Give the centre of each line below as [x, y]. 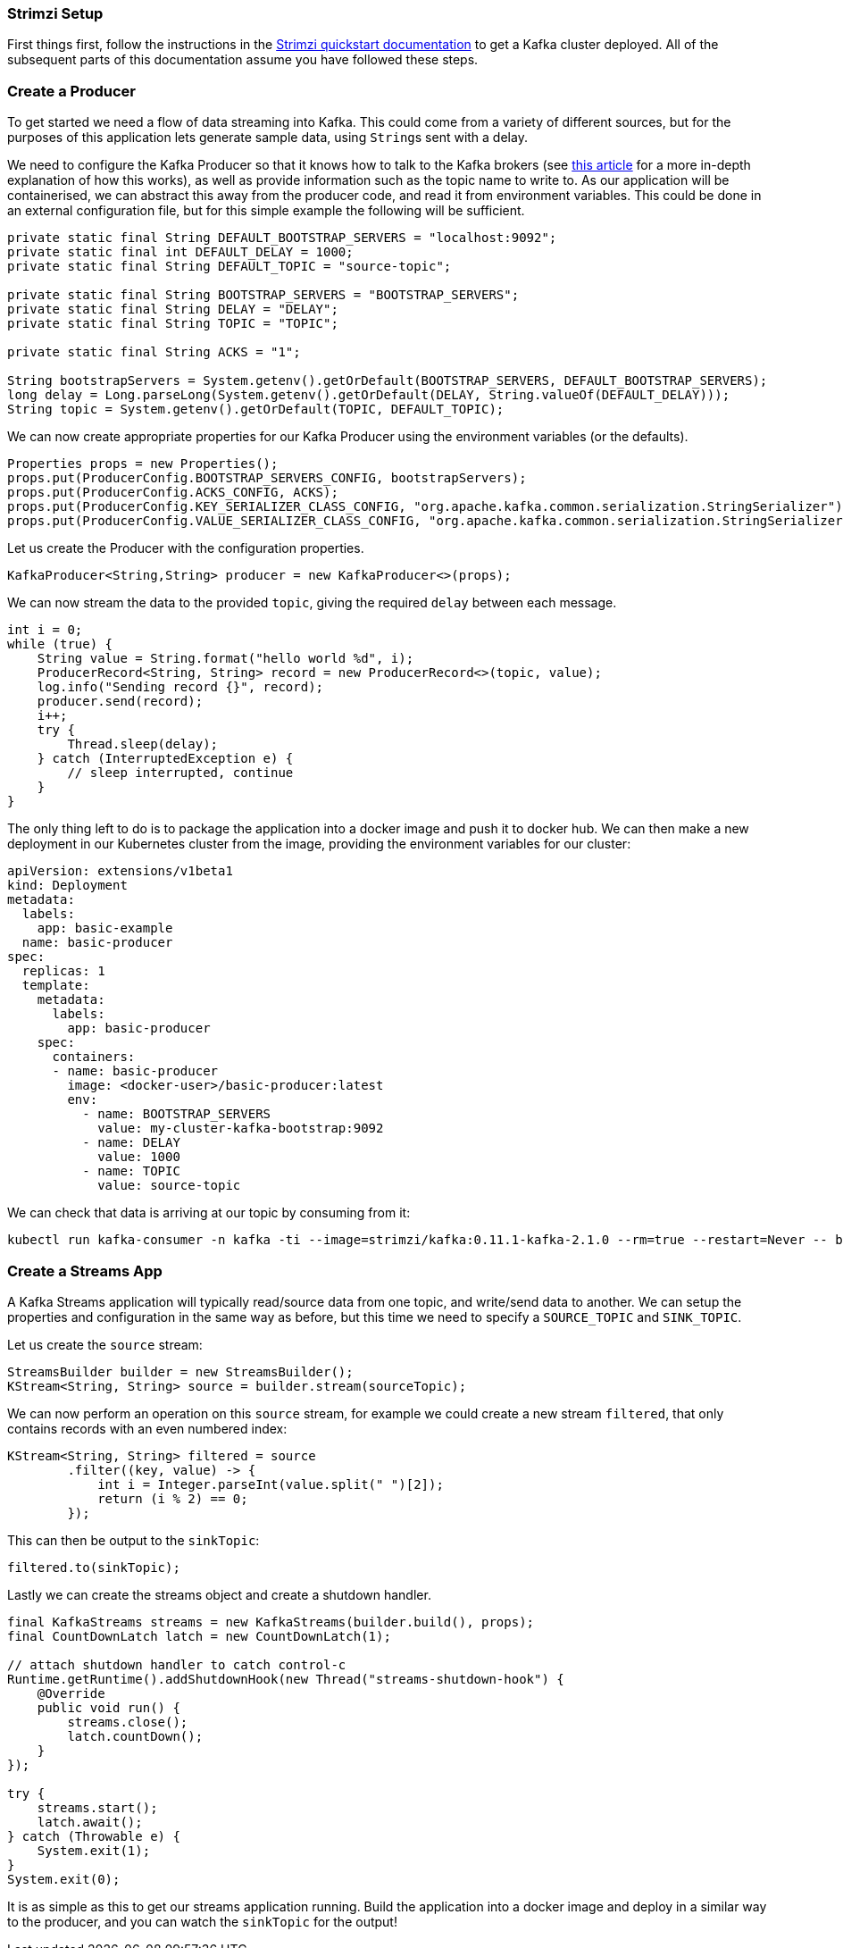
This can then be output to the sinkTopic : [134, 1540]
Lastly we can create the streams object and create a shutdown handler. [219, 1594]
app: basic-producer [139, 1028]
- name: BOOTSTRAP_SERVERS [177, 1114]
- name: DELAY [131, 1143]
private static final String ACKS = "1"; [154, 352]
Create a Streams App [85, 1271]
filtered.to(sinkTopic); [94, 1567]
